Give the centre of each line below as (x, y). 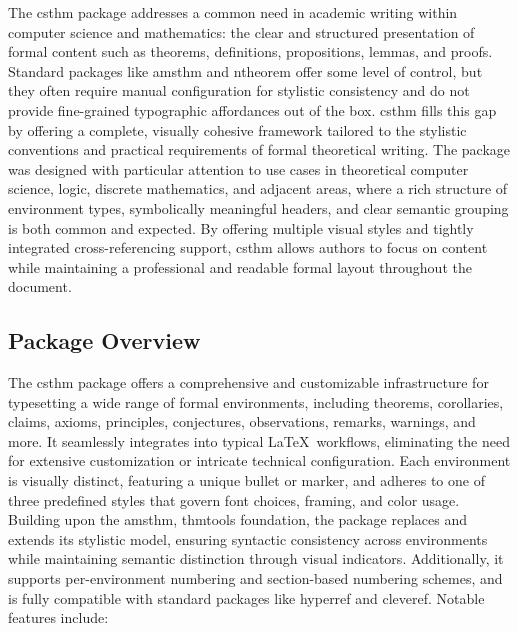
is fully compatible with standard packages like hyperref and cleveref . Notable (246, 597)
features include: (58, 617)
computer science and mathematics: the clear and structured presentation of (241, 31)
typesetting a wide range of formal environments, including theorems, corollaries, (256, 401)
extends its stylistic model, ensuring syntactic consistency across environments (248, 538)
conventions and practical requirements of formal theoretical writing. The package (259, 149)
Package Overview (104, 340)
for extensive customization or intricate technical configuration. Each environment (259, 460)
